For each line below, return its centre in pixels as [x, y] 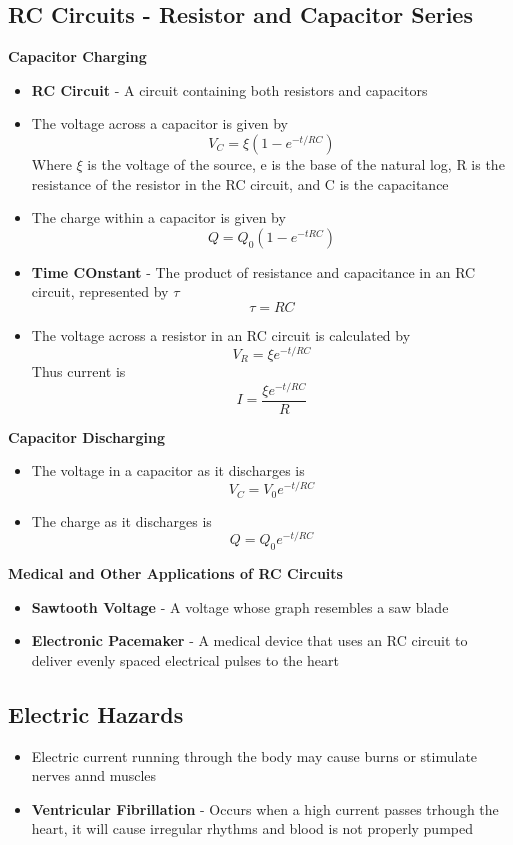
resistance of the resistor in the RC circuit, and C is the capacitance [240, 183]
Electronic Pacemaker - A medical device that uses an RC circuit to [249, 640]
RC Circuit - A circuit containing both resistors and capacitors [229, 89]
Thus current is [78, 371]
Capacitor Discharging [86, 436]
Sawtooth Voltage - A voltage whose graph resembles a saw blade [240, 606]
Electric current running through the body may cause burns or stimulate [254, 755]
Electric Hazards [96, 713]
